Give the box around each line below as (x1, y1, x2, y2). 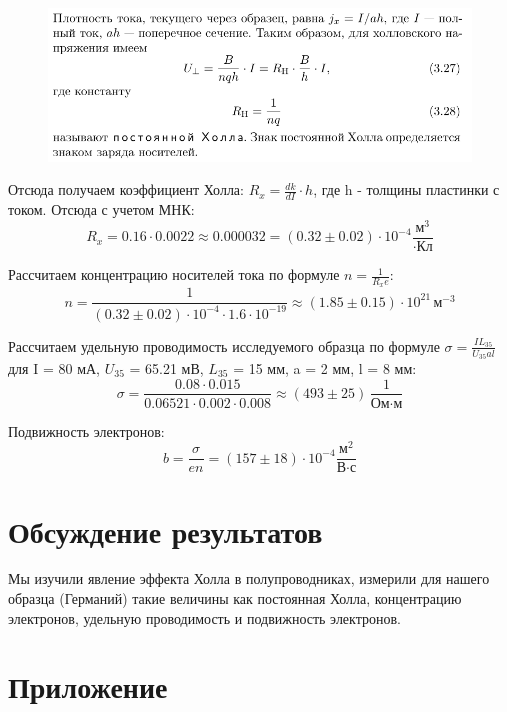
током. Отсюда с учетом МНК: (8, 199, 195, 220)
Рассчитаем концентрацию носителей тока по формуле (8, 264, 340, 285)
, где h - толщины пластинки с (313, 179, 500, 200)
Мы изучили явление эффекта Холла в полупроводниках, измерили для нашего (8, 568, 490, 589)
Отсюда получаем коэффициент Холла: (8, 179, 244, 200)
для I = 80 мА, (8, 357, 101, 378)
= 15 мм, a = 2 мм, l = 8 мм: (233, 357, 417, 378)
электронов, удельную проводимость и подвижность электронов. (8, 607, 401, 628)
